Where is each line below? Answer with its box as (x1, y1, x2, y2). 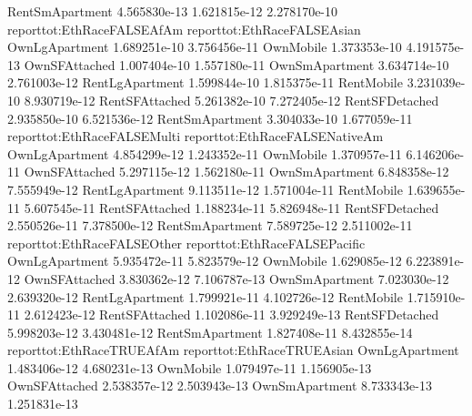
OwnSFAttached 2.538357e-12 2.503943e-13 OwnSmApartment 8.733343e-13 (7, 376, 432, 395)
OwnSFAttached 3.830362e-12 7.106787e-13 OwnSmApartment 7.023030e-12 (24, 269, 449, 288)
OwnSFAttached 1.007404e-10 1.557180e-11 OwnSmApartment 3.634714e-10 (24, 55, 449, 74)
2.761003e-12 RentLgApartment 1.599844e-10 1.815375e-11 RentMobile (7, 73, 403, 92)
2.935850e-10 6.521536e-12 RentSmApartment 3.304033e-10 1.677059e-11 (7, 108, 413, 127)
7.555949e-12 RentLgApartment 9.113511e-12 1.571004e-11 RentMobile (7, 179, 403, 198)
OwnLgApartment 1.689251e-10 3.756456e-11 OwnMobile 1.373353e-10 (7, 37, 402, 56)
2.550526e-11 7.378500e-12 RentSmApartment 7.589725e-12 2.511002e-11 (7, 216, 413, 235)
